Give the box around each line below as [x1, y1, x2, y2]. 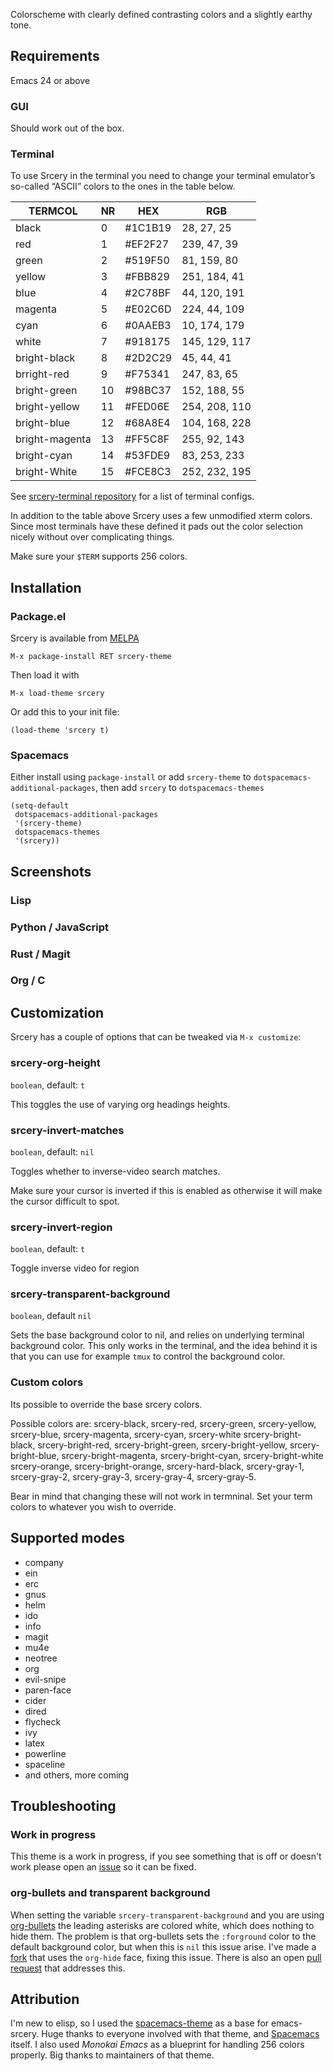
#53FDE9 [124, 449, 171, 463]
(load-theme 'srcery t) [10, 725, 110, 736]
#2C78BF [124, 286, 172, 300]
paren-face [24, 1684, 72, 1696]
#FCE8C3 [124, 465, 172, 479]
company [24, 1556, 64, 1568]
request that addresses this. [10, 1962, 126, 1974]
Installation [10, 579, 82, 596]
